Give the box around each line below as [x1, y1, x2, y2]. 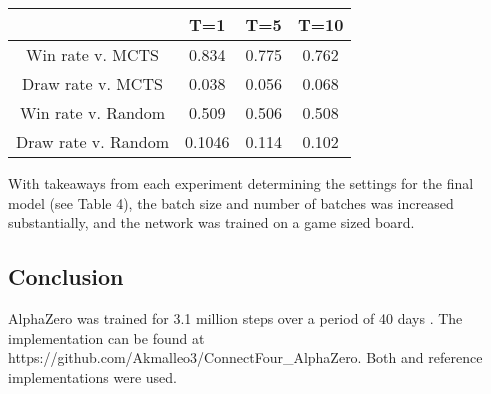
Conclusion [8, 261, 124, 292]
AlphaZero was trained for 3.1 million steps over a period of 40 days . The [8, 307, 463, 328]
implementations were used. [8, 366, 177, 387]
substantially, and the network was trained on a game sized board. [8, 212, 415, 233]
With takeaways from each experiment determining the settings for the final [8, 173, 474, 193]
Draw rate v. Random [16, 130, 169, 153]
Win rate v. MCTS [26, 43, 159, 66]
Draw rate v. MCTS [22, 72, 163, 95]
